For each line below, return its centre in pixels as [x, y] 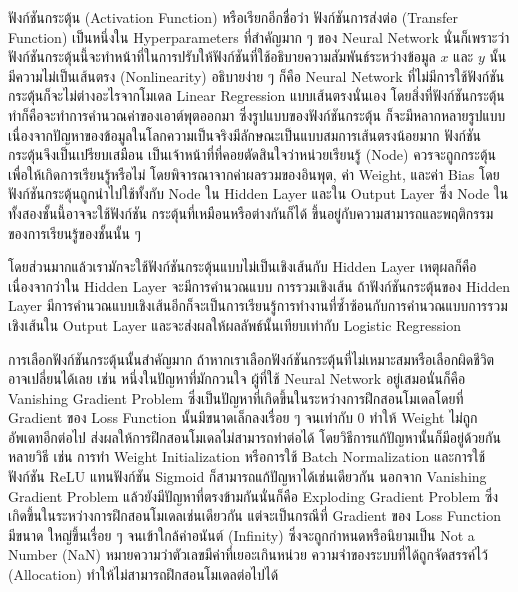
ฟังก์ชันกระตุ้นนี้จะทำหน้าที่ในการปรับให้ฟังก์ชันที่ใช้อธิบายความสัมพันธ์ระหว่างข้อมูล [222, 56]
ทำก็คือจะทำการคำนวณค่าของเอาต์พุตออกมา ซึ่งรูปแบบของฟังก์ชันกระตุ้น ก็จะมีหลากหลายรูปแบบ [257, 114]
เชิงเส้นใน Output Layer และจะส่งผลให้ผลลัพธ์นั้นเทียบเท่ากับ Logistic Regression [234, 324]
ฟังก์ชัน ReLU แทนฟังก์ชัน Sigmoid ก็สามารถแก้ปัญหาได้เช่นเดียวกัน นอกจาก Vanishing [247, 476]
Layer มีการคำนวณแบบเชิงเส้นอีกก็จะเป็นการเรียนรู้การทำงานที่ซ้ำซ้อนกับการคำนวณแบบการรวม [258, 305]
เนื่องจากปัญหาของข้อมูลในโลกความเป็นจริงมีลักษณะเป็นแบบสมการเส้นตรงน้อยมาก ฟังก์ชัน [245, 134]
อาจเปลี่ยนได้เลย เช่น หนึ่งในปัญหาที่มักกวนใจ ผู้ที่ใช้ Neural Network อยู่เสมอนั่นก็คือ [237, 378]
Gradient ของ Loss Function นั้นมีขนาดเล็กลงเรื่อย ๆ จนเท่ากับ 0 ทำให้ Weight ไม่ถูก [243, 417]
